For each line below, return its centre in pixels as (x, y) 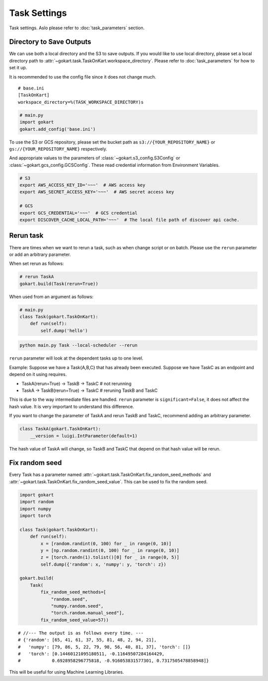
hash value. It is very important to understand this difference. (71, 406)
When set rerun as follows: (36, 264)
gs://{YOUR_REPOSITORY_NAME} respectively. (58, 149)
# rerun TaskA (37, 277)
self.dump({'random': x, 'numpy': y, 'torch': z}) (103, 564)
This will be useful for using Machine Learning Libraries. (67, 672)
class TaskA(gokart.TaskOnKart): (60, 429)
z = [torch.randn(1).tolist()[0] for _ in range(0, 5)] (110, 557)
